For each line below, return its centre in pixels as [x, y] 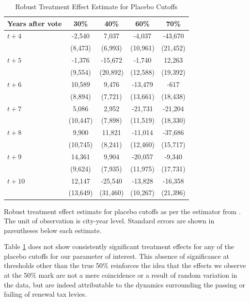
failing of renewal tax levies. [45, 294]
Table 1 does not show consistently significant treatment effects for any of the [119, 246]
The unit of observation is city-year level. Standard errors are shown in [109, 221]
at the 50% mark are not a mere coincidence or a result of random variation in [121, 275]
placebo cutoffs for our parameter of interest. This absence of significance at [117, 256]
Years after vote [35, 23]
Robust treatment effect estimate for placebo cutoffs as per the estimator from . [122, 211]
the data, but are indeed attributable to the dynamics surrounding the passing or [125, 284]
